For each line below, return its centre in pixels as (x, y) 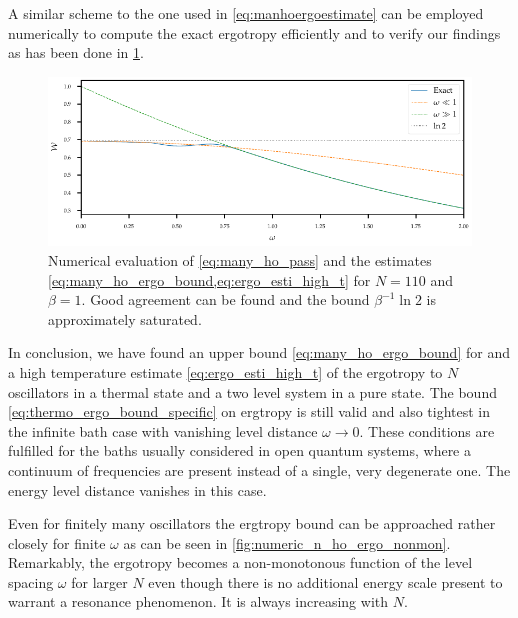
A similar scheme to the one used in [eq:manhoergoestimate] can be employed (246, 13)
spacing (31, 581)
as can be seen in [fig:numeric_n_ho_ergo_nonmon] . (287, 542)
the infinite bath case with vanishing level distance (163, 430)
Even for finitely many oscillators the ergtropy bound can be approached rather (252, 523)
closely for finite (57, 542)
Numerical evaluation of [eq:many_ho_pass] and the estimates (240, 259)
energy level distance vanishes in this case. (137, 489)
